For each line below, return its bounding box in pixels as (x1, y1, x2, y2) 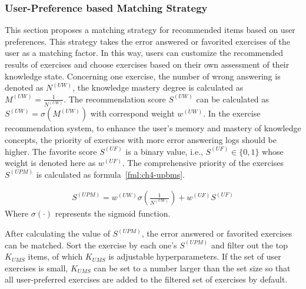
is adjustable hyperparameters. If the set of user (108, 250, 281, 263)
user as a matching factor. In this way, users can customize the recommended (5, 46, 284, 59)
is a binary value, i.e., (125, 145, 203, 157)
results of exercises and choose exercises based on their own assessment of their (5, 58, 290, 70)
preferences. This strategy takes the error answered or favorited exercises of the (5, 35, 291, 47)
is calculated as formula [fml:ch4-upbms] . (36, 168, 185, 180)
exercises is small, (5, 261, 68, 274)
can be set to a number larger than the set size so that (94, 261, 291, 274)
